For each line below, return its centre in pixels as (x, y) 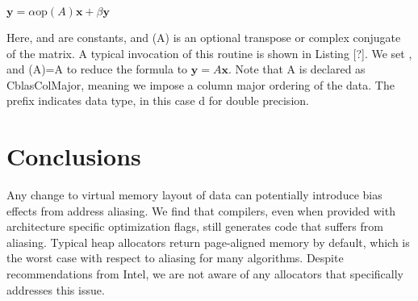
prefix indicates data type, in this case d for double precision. (158, 100)
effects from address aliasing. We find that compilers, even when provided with (201, 210)
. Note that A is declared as (297, 69)
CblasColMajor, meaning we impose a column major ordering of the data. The (201, 84)
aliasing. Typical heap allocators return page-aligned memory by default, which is (208, 242)
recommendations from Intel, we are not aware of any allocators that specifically (205, 274)
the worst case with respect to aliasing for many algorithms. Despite (175, 258)
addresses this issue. (56, 289)
